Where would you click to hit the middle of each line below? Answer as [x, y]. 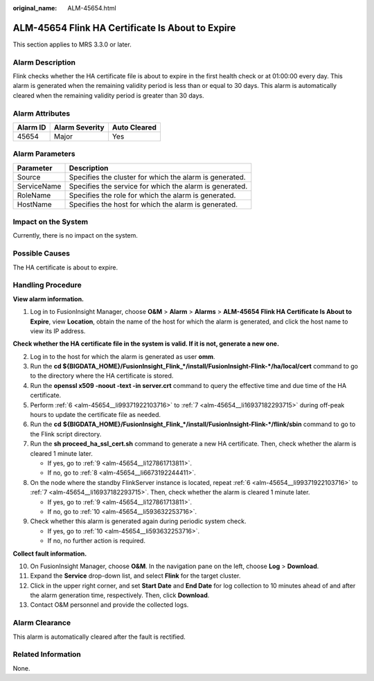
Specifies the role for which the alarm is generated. [152, 195]
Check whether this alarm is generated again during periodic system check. [138, 521]
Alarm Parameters [44, 154]
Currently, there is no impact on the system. [75, 236]
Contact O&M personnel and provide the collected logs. [109, 605]
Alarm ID [32, 127]
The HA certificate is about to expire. [65, 267]
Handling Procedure [47, 285]
